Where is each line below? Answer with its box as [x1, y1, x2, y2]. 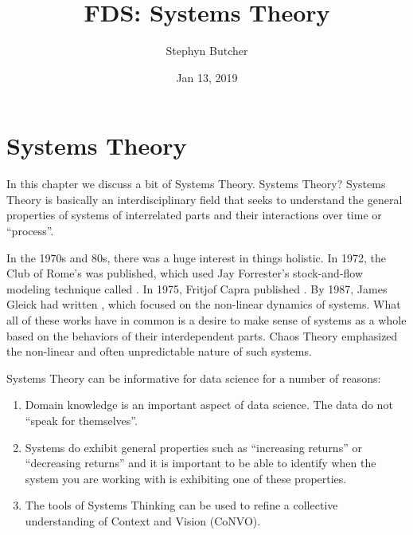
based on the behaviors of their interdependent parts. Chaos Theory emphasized [6, 327, 398, 344]
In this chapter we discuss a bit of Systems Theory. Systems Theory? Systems [6, 175, 386, 192]
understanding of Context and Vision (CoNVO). [25, 512, 261, 529]
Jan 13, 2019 [176, 69, 238, 85]
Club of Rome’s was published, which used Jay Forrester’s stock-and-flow [6, 265, 364, 281]
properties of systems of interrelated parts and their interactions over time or [6, 207, 382, 223]
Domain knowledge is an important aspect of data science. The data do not [25, 396, 393, 413]
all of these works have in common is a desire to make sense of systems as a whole [6, 312, 407, 328]
